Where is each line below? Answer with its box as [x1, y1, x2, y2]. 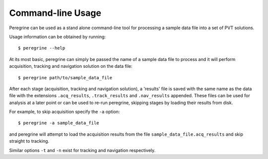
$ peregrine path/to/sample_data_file [18, 75, 113, 80]
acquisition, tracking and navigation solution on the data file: [9, 63, 133, 69]
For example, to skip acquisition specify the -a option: [9, 109, 120, 115]
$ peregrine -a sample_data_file [18, 120, 99, 126]
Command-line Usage [9, 7, 102, 18]
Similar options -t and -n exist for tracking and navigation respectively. [9, 147, 156, 153]
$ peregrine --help [18, 45, 66, 51]
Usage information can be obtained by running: [9, 34, 106, 40]
